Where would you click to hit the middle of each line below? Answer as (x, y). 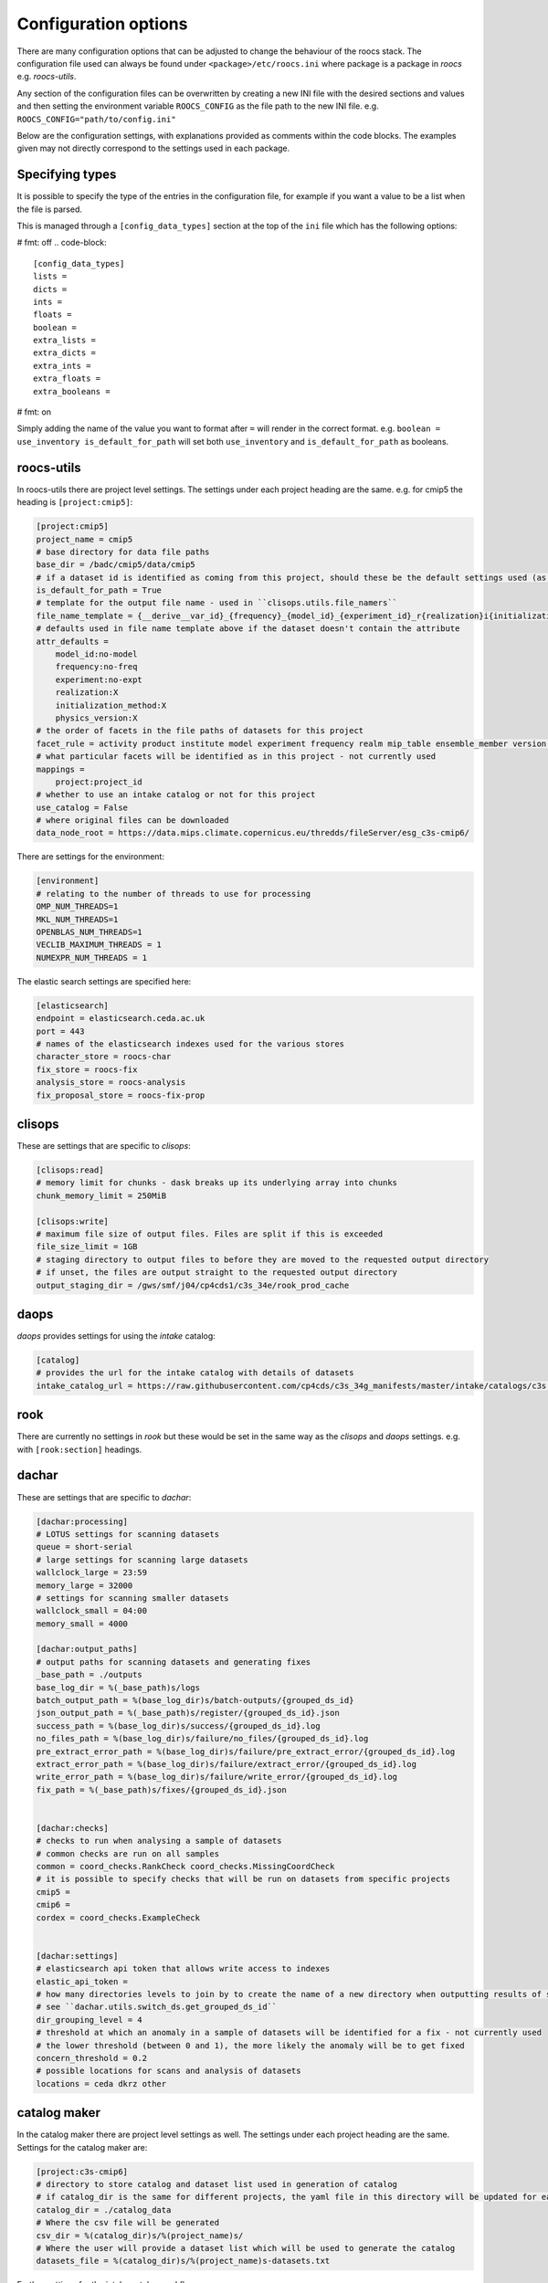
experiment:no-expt (99, 679)
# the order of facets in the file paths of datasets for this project (200, 731)
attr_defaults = (73, 641)
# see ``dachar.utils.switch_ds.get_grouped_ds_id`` (157, 2007)
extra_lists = (64, 341)
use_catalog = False (82, 807)
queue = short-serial (84, 1547)
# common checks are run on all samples (127, 1853)
